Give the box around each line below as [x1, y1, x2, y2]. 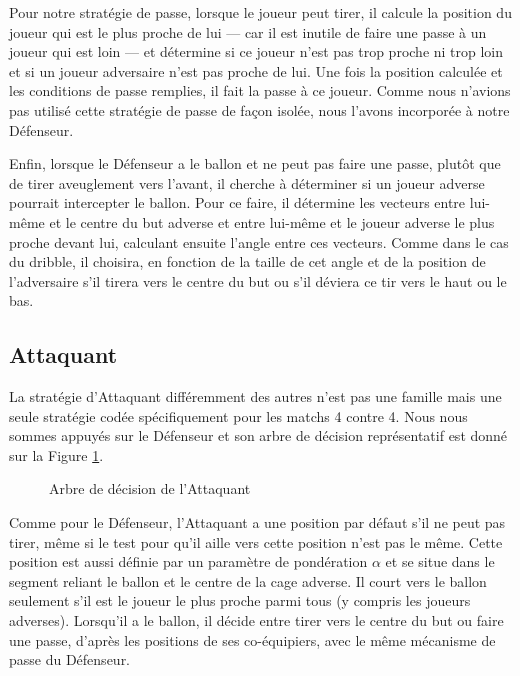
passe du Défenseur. [9, 649, 131, 670]
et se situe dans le [385, 551, 495, 572]
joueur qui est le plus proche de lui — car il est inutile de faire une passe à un [9, 21, 487, 42]
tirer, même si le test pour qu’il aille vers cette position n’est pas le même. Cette [9, 531, 503, 552]
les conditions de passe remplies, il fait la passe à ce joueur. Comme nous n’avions [9, 80, 511, 101]
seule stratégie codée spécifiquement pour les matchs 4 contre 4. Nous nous [9, 405, 468, 426]
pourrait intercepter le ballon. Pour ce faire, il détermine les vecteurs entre [9, 192, 466, 213]
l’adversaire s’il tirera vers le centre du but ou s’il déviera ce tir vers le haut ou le [9, 270, 507, 291]
